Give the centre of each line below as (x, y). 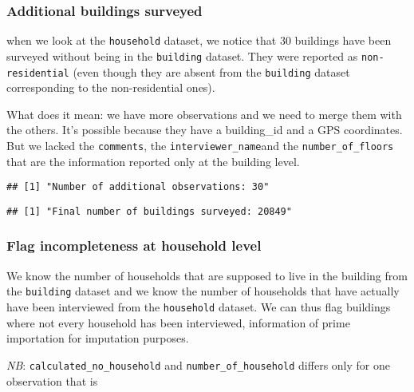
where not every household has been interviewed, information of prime (178, 322)
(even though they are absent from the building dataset (211, 71)
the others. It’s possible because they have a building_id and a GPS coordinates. (205, 130)
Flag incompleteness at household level (134, 245)
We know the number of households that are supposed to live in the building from (207, 275)
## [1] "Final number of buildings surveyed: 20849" (149, 211)
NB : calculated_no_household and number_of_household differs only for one (198, 364)
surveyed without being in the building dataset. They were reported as (182, 55)
